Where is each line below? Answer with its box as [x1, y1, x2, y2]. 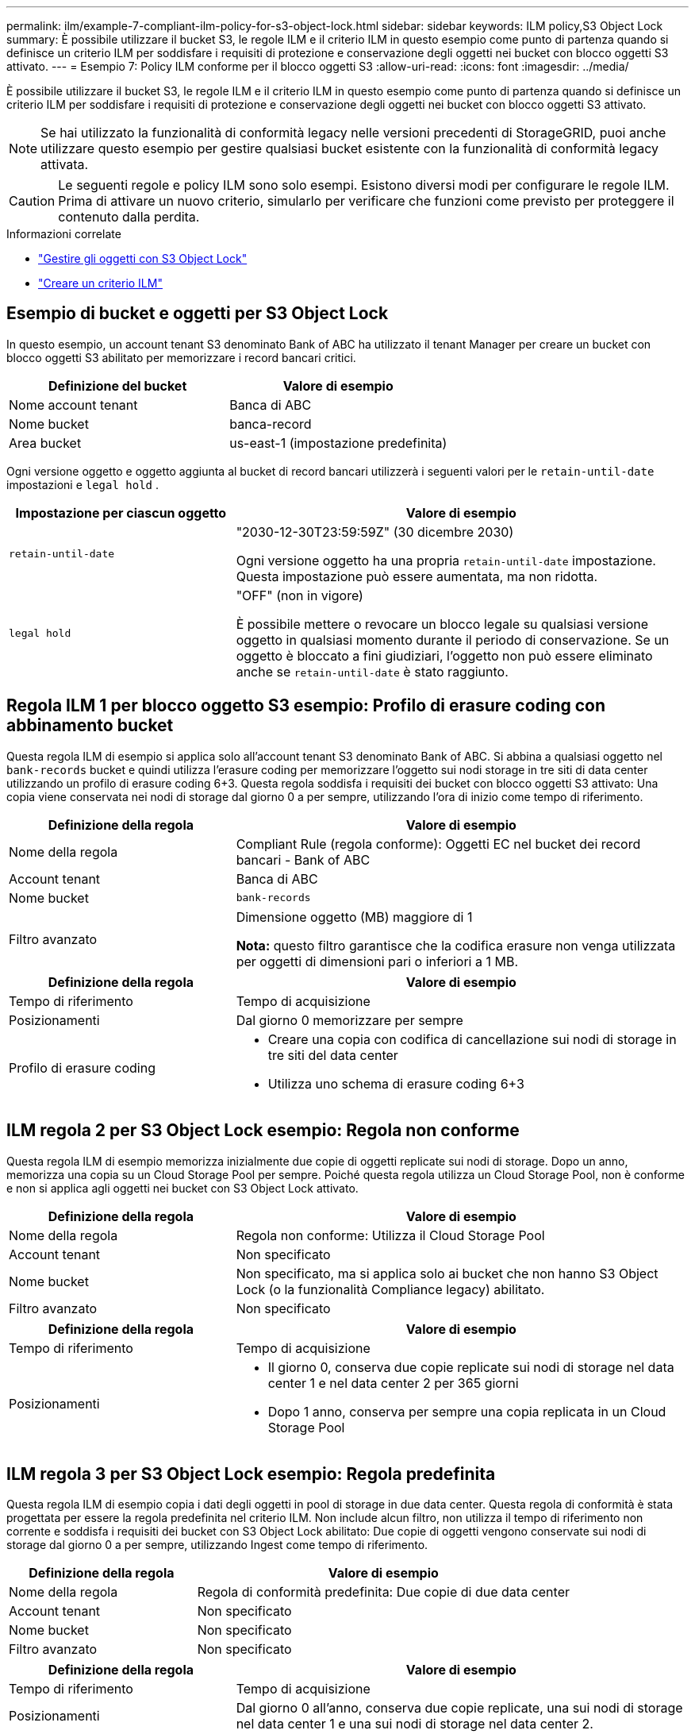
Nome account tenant [9, 396, 138, 413]
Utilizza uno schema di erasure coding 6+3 [267, 1075, 524, 1092]
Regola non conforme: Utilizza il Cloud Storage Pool [236, 1227, 545, 1243]
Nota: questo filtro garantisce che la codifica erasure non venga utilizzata [236, 937, 676, 954]
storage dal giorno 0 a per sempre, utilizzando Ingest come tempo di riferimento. [6, 1538, 428, 1552]
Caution [9, 193, 56, 209]
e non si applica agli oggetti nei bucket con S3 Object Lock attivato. [6, 1181, 359, 1195]
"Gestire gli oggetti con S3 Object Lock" [38, 252, 248, 265]
